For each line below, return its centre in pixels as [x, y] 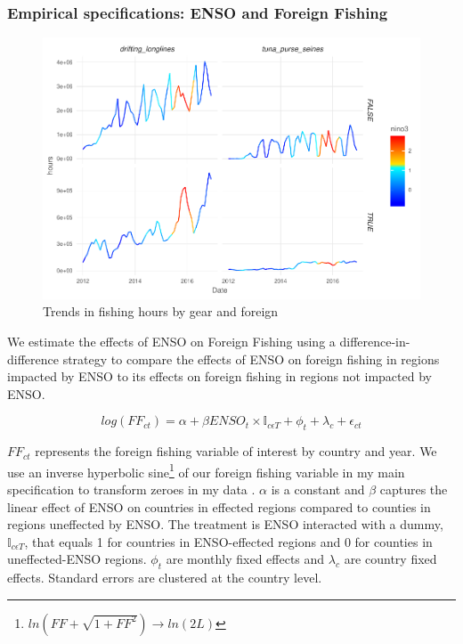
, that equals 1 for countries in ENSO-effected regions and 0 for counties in [228, 541]
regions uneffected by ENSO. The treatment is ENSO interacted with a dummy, [225, 524]
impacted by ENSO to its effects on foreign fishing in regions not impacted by [219, 376]
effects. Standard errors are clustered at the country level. [165, 578]
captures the [414, 489]
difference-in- [375, 341]
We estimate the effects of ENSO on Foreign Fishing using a [171, 341]
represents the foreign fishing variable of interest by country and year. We [236, 451]
